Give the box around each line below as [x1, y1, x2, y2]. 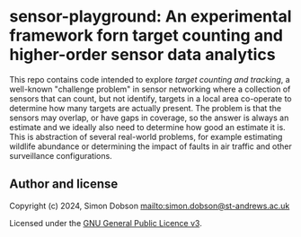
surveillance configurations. [9, 150, 112, 161]
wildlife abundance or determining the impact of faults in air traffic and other [9, 141, 292, 152]
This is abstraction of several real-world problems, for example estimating [9, 131, 283, 142]
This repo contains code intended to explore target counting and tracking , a [9, 74, 290, 84]
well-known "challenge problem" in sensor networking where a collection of [9, 83, 291, 94]
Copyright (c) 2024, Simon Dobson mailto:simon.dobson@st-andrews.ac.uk [9, 200, 290, 211]
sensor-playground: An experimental [9, 6, 292, 27]
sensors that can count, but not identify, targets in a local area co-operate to [9, 92, 292, 104]
